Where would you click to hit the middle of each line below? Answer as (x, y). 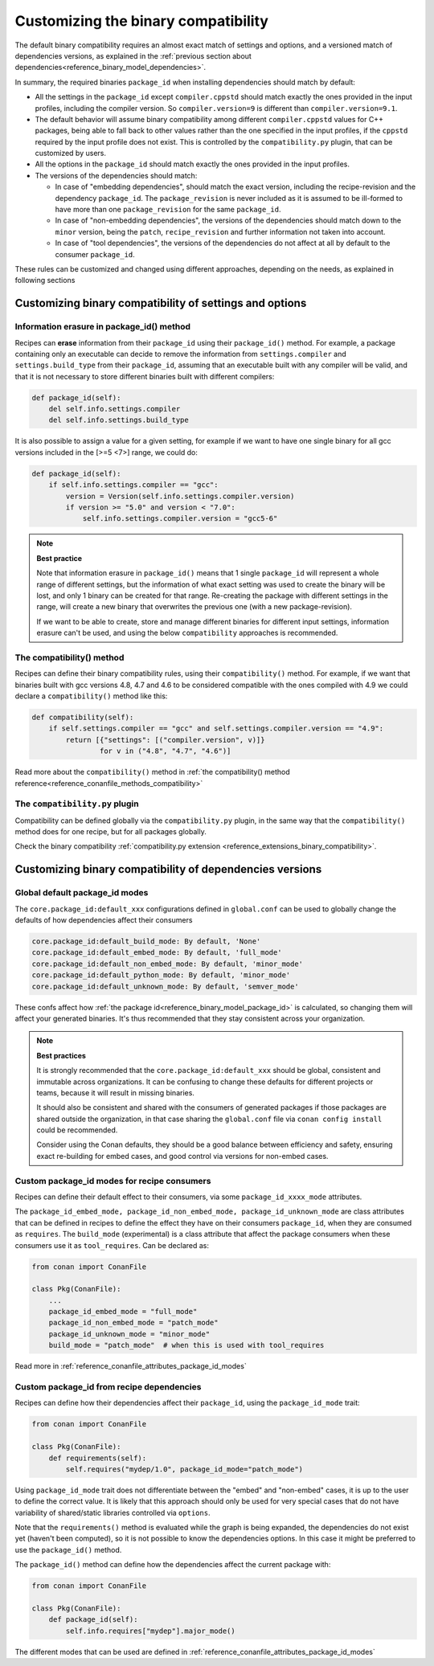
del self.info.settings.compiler (115, 409)
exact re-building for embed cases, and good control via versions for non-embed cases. (182, 1156)
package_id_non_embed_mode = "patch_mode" (133, 1323)
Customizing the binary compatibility (142, 21)
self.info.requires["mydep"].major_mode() (151, 1631)
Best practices (61, 1055)
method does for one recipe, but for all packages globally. (111, 832)
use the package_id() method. (68, 1549)
